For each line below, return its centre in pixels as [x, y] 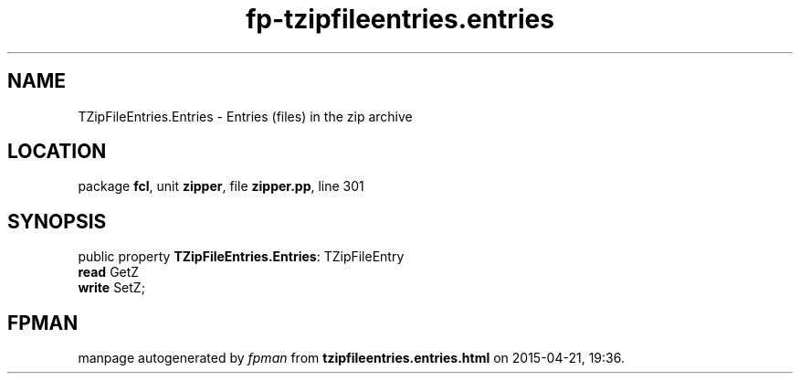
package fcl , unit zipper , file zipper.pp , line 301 [221, 186]
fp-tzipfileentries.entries [400, 19]
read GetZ [109, 272]
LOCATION [57, 152]
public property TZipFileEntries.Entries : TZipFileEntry [241, 257]
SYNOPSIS [57, 221]
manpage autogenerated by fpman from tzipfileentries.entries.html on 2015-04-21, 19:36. [351, 358]
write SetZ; [111, 288]
